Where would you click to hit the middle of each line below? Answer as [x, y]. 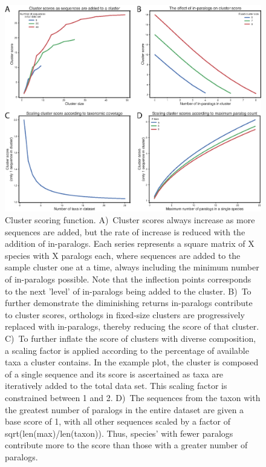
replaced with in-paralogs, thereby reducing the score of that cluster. [132, 326]
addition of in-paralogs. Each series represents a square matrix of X [130, 243]
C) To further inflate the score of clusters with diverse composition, [131, 338]
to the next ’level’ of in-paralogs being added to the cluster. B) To [128, 291]
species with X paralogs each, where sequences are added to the [123, 255]
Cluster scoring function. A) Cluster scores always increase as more [130, 220]
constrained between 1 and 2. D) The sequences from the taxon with [133, 398]
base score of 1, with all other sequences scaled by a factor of [118, 421]
